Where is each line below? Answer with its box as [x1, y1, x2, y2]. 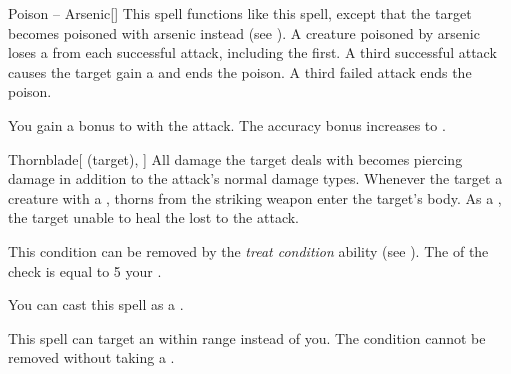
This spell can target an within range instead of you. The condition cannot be [8, 327, 486, 348]
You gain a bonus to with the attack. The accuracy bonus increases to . [8, 114, 446, 135]
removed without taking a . [8, 347, 175, 368]
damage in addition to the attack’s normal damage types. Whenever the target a [8, 168, 503, 189]
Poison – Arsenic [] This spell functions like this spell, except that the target [8, 3, 472, 23]
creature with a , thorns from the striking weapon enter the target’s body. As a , [8, 187, 502, 208]
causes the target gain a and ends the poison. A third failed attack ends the [8, 61, 472, 82]
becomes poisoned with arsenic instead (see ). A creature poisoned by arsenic [8, 22, 480, 43]
